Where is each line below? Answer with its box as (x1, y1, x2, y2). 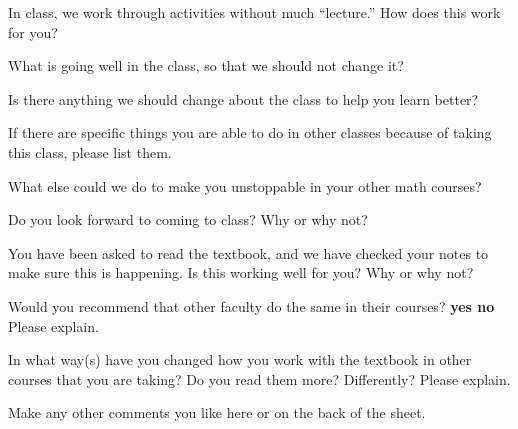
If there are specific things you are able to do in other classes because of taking (8, 122, 492, 143)
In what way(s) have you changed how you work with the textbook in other (8, 349, 472, 370)
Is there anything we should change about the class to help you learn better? (8, 88, 479, 109)
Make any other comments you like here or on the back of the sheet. (8, 402, 426, 423)
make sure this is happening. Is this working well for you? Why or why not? (8, 262, 474, 283)
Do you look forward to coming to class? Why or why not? (8, 209, 368, 230)
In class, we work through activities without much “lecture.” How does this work (8, 2, 501, 22)
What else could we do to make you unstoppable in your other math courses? (8, 175, 482, 196)
